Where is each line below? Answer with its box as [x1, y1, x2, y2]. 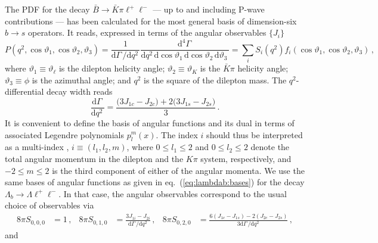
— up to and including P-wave [153, 3, 265, 15]
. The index [156, 128, 198, 141]
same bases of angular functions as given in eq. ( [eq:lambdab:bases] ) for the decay [5, 176, 305, 188]
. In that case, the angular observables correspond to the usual [58, 187, 287, 200]
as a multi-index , [5, 141, 69, 153]
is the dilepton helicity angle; [58, 62, 165, 74]
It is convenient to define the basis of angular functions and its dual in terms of [5, 116, 295, 129]
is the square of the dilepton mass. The [144, 73, 287, 86]
